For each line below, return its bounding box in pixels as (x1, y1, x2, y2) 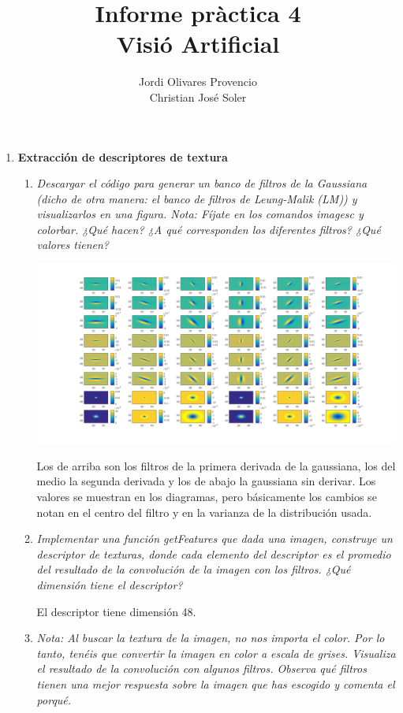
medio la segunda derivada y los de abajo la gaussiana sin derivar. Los (36, 473, 376, 489)
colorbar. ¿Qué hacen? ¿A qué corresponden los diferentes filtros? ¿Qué (36, 221, 381, 237)
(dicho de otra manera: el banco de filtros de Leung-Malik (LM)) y (36, 190, 357, 206)
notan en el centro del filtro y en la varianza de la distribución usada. (36, 503, 372, 520)
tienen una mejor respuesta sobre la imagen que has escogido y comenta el (36, 675, 395, 692)
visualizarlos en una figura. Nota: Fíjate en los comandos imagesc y (36, 206, 364, 222)
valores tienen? (36, 236, 110, 253)
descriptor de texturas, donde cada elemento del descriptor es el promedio (36, 545, 391, 562)
